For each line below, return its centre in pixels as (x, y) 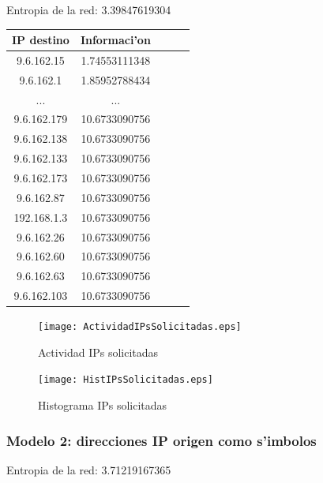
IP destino (41, 40)
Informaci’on (115, 40)
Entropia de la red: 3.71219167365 (89, 469)
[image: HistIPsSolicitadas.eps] (126, 380)
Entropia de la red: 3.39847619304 (89, 9)
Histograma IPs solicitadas (103, 405)
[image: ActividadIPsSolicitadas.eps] (140, 327)
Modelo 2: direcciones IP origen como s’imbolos (161, 440)
